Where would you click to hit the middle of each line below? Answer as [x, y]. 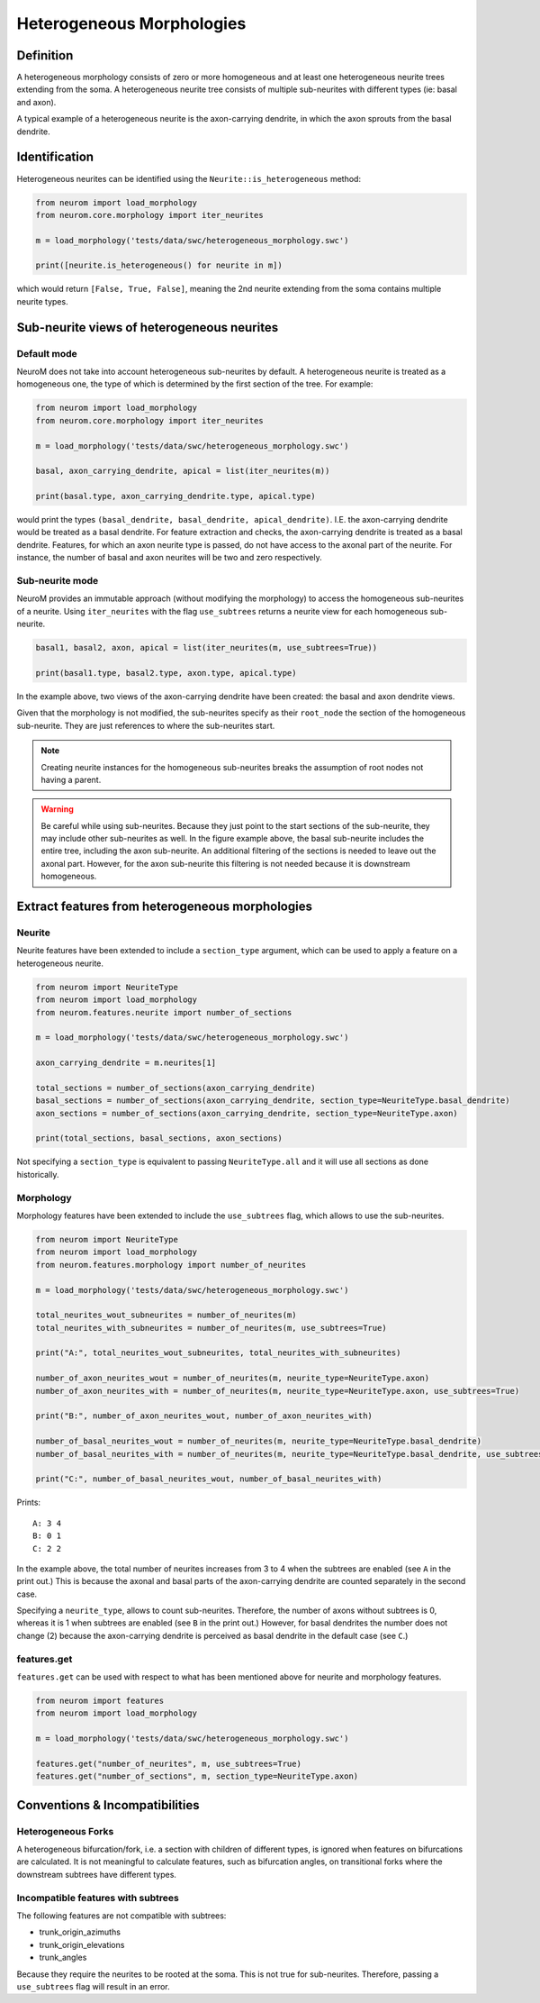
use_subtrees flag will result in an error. [93, 1986]
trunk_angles [63, 1957]
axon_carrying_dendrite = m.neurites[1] [126, 1063]
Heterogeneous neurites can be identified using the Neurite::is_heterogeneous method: [189, 178]
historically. [38, 1174]
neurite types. [42, 301]
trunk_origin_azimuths [80, 1932]
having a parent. [71, 779]
